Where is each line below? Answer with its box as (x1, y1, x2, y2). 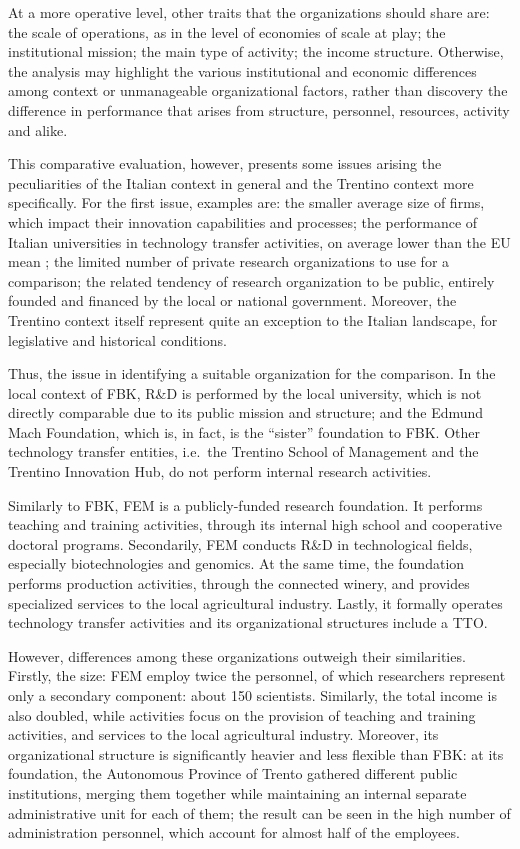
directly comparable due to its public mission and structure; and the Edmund (8, 402, 484, 423)
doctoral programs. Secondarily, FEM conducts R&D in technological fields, (8, 533, 473, 554)
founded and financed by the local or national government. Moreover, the (8, 290, 457, 311)
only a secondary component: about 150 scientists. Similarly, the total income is (8, 685, 497, 705)
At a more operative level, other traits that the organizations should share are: (8, 2, 490, 22)
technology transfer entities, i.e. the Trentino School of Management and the (8, 441, 479, 462)
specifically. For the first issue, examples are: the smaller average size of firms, (8, 192, 485, 213)
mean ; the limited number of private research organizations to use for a (8, 251, 450, 272)
